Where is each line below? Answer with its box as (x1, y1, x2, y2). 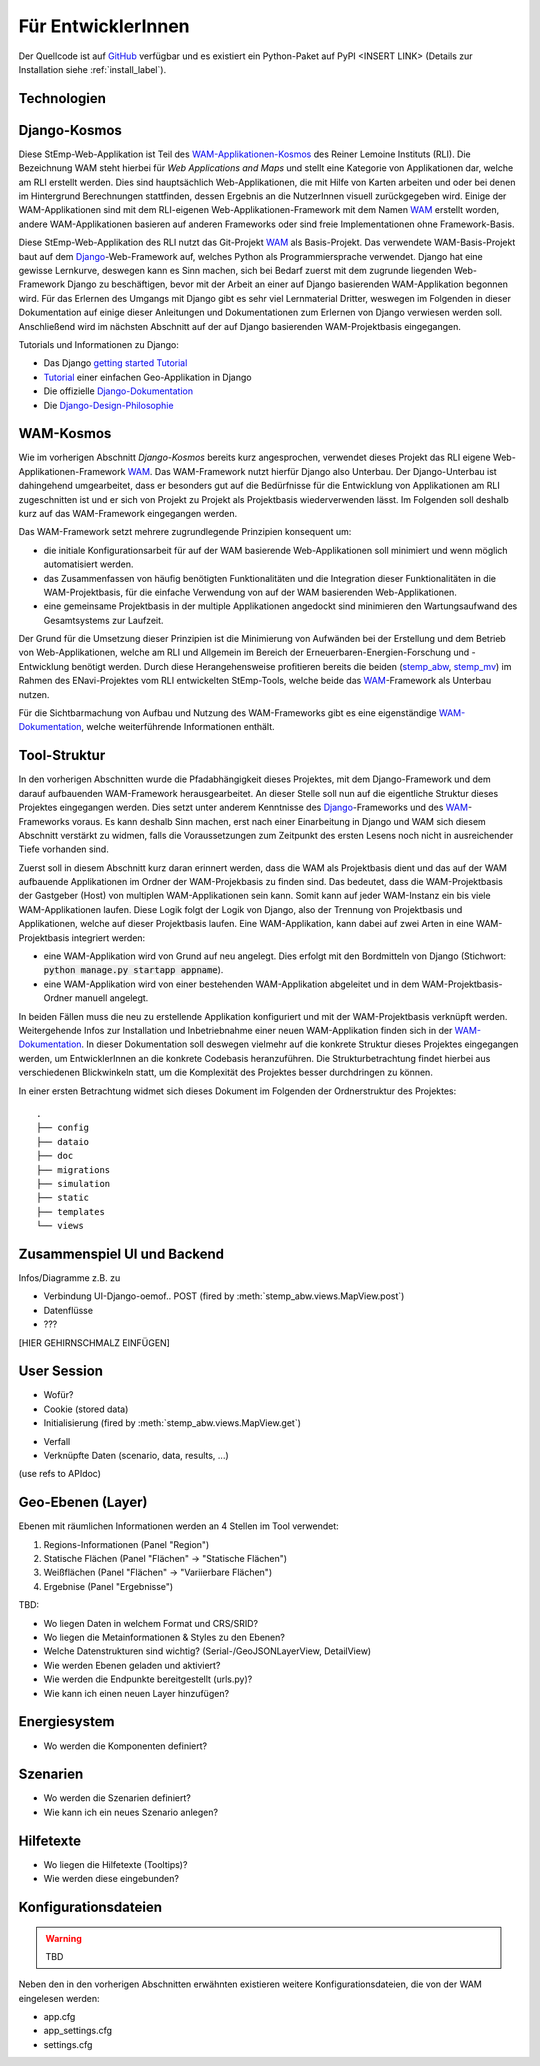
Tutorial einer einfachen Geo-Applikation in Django (43, 371, 252, 383)
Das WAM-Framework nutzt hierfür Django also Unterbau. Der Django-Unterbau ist (154, 465, 497, 477)
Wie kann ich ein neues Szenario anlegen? (43, 1806, 219, 1818)
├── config (36, 1122, 90, 1134)
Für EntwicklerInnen (18, 15, 190, 37)
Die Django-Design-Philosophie (43, 399, 174, 411)
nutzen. (18, 688, 50, 700)
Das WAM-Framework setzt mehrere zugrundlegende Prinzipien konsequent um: (18, 526, 352, 538)
